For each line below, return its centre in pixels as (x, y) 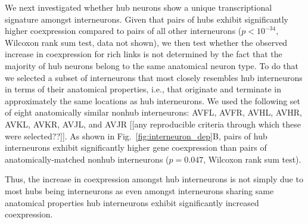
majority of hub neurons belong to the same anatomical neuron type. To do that (152, 65)
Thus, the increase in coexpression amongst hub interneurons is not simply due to (154, 179)
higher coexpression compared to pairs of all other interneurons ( (123, 31)
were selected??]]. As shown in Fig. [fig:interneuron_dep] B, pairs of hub (136, 136)
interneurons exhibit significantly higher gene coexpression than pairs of (136, 147)
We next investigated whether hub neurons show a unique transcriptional (139, 7)
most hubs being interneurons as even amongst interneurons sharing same (139, 190)
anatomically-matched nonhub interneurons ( (87, 159)
